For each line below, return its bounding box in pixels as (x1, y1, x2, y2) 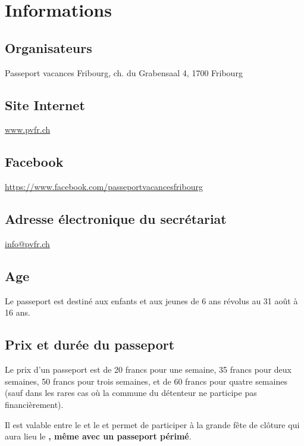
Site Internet (5, 95, 85, 114)
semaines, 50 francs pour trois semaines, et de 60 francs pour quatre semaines (5, 375, 287, 387)
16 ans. (5, 306, 30, 319)
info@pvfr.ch (5, 237, 50, 249)
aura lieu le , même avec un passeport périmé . (5, 430, 192, 442)
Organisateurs (5, 38, 92, 57)
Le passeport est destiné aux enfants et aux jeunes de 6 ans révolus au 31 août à (5, 294, 298, 307)
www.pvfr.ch (5, 123, 51, 136)
